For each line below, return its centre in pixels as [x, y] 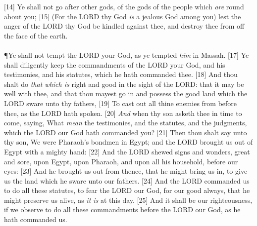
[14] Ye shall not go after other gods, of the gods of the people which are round [124, 6]
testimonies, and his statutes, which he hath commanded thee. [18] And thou [121, 74]
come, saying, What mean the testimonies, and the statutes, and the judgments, [126, 123]
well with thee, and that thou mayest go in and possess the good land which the [126, 94]
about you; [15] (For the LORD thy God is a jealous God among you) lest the [123, 16]
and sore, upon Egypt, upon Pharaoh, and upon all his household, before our [121, 161]
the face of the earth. [36, 35]
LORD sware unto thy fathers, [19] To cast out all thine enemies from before [121, 103]
